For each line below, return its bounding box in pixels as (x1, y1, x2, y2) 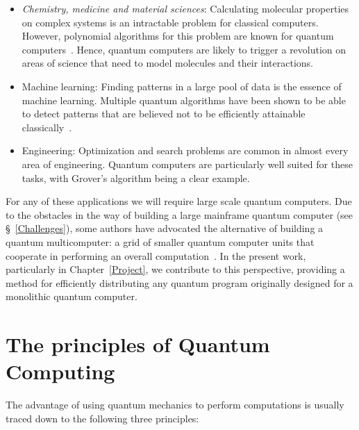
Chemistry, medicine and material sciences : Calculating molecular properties (22, 1, 349, 15)
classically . (22, 119, 72, 134)
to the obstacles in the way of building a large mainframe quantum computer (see (6, 207, 353, 222)
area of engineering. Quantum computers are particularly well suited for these (22, 156, 353, 171)
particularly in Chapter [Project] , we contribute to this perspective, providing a (6, 262, 345, 276)
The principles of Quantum (6, 330, 270, 358)
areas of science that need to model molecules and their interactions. (22, 56, 314, 70)
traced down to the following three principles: (6, 411, 199, 425)
